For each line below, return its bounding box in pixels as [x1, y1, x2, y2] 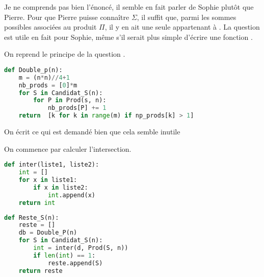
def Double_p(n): [4, 66, 63, 74]
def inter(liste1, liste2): [4, 161, 99, 169]
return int [18, 199, 56, 206]
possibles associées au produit [4, 21, 97, 32]
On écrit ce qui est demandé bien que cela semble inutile [4, 126, 180, 137]
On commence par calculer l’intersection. [4, 143, 131, 154]
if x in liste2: [33, 183, 88, 191]
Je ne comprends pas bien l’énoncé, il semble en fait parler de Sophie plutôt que [4, 2, 254, 12]
